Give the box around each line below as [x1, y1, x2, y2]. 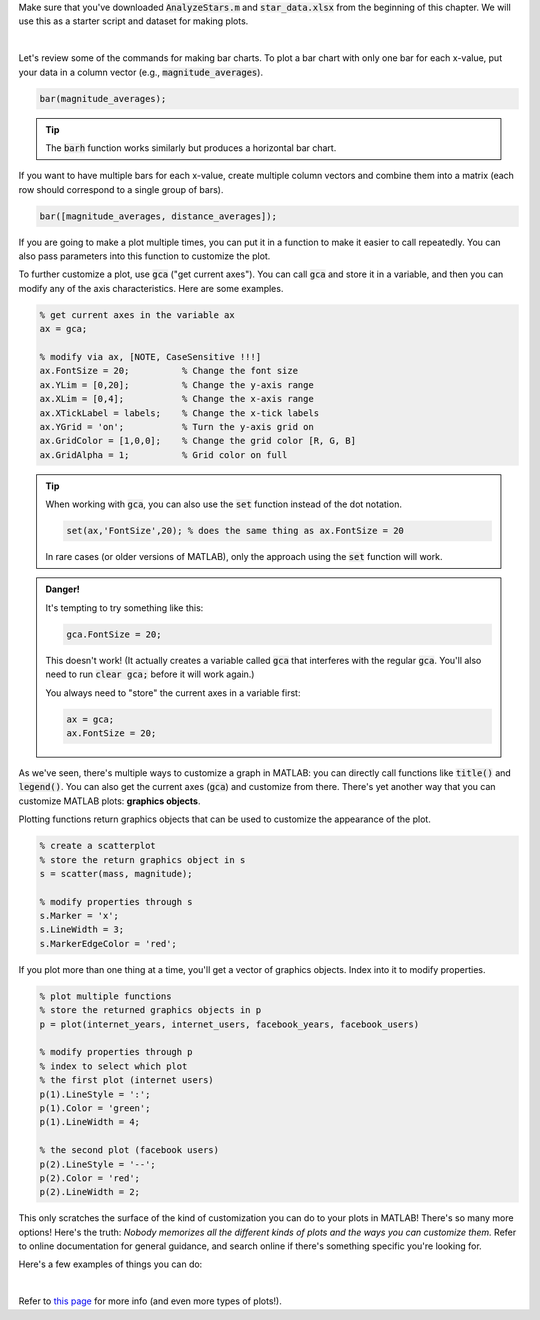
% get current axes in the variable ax [39, 309, 235, 320]
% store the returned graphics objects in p [39, 1005, 262, 1016]
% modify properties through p [39, 1046, 194, 1058]
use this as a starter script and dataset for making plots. [18, 15, 249, 27]
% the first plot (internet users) [39, 1075, 214, 1086]
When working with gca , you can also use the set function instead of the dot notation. [45, 498, 402, 510]
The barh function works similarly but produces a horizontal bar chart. [45, 141, 337, 154]
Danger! [45, 583, 80, 595]
